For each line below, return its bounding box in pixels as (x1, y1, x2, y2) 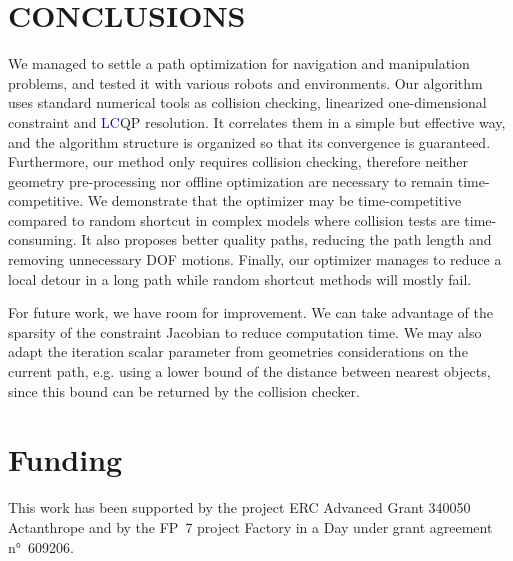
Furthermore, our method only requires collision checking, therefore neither (8, 151, 469, 172)
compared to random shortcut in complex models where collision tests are (8, 209, 460, 230)
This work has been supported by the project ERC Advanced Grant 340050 (8, 497, 471, 518)
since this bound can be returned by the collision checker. (8, 380, 360, 401)
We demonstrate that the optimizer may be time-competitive (87, 190, 462, 211)
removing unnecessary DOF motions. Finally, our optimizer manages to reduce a (8, 249, 502, 270)
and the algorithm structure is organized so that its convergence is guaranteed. (8, 131, 491, 152)
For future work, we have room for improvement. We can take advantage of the (8, 302, 493, 323)
